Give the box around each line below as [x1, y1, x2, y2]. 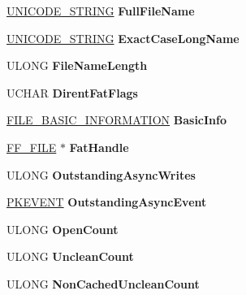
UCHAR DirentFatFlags [6, 84, 138, 101]
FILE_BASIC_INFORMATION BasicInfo [6, 111, 227, 128]
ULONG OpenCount [6, 220, 119, 237]
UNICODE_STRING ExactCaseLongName [6, 29, 240, 46]
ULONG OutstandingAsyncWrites [6, 166, 196, 183]
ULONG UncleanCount [6, 248, 134, 265]
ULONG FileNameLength [6, 57, 148, 74]
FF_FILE [6, 138, 57, 155]
